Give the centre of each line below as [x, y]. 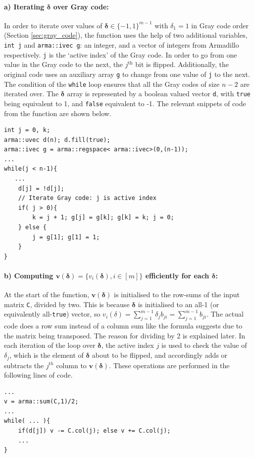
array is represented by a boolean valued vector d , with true [159, 94]
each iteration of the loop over [50, 345]
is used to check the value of [204, 345]
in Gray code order [220, 25]
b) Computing [29, 276]
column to [71, 365]
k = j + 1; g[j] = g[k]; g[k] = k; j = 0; [103, 218]
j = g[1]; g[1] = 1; [66, 237]
